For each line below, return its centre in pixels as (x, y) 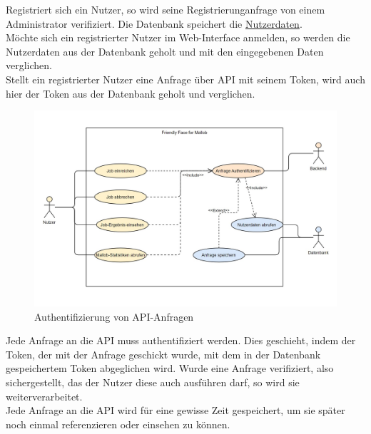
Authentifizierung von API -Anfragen (114, 316)
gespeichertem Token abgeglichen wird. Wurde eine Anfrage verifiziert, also (170, 368)
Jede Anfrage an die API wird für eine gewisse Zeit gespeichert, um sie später (176, 410)
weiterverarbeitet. (44, 396)
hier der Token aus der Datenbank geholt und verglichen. (131, 93)
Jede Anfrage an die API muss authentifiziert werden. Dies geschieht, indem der (181, 340)
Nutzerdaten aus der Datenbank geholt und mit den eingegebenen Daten (165, 51)
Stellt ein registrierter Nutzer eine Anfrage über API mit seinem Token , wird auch (185, 79)
